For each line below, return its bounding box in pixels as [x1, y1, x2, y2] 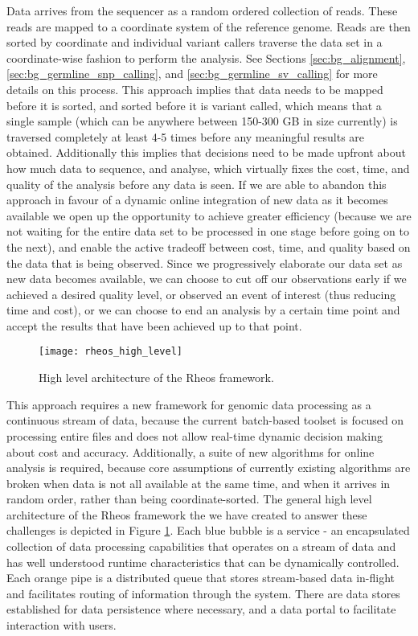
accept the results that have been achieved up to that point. [6, 317, 302, 334]
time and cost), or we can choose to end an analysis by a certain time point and [6, 302, 400, 318]
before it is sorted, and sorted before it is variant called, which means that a [6, 96, 382, 113]
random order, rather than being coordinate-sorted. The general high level [6, 490, 372, 507]
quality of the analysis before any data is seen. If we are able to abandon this [6, 175, 387, 192]
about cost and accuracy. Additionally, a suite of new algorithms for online [6, 443, 375, 460]
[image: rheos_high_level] [39, 346, 182, 358]
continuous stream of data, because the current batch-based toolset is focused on [6, 412, 404, 429]
